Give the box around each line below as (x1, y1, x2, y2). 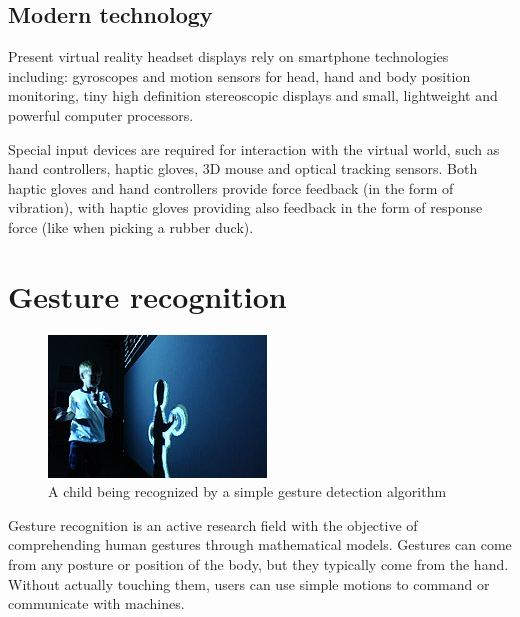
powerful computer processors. (8, 104, 194, 125)
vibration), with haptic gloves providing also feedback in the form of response (8, 197, 483, 218)
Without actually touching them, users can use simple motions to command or (8, 573, 490, 594)
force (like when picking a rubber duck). (8, 216, 254, 237)
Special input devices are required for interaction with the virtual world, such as (8, 138, 500, 159)
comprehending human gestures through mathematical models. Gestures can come (8, 534, 512, 555)
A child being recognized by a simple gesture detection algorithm (48, 481, 447, 502)
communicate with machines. (8, 593, 185, 614)
